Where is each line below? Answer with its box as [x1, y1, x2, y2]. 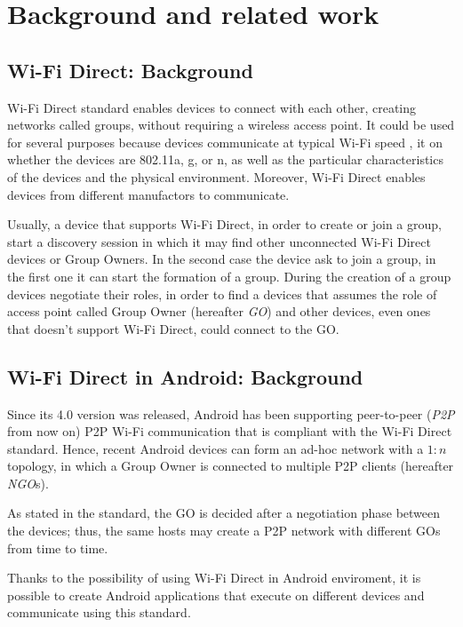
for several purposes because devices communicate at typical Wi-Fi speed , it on [7, 132, 443, 151]
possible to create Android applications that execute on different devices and [7, 585, 425, 604]
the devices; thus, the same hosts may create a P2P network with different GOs [7, 521, 441, 540]
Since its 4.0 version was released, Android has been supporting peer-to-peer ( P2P [7, 404, 455, 423]
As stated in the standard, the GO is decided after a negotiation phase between [7, 504, 441, 522]
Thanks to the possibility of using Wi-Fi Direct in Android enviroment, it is [7, 568, 421, 587]
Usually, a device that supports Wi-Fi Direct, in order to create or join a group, [7, 215, 442, 234]
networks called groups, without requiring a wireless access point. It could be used [7, 115, 455, 134]
